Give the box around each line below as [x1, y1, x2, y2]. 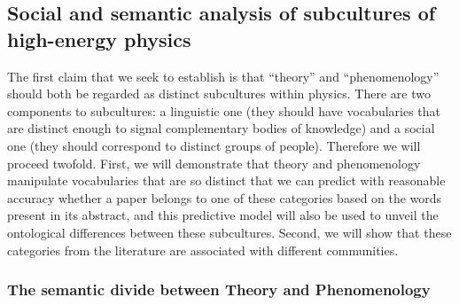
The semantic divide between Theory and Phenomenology [7, 278, 431, 301]
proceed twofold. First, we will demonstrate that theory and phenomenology [7, 153, 421, 172]
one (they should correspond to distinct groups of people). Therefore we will [7, 136, 421, 154]
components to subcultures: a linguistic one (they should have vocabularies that [7, 101, 441, 120]
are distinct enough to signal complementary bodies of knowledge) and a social [7, 119, 435, 137]
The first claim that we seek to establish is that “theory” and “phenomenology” [7, 66, 440, 85]
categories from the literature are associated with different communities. [7, 240, 399, 259]
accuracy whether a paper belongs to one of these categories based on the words [7, 188, 442, 207]
